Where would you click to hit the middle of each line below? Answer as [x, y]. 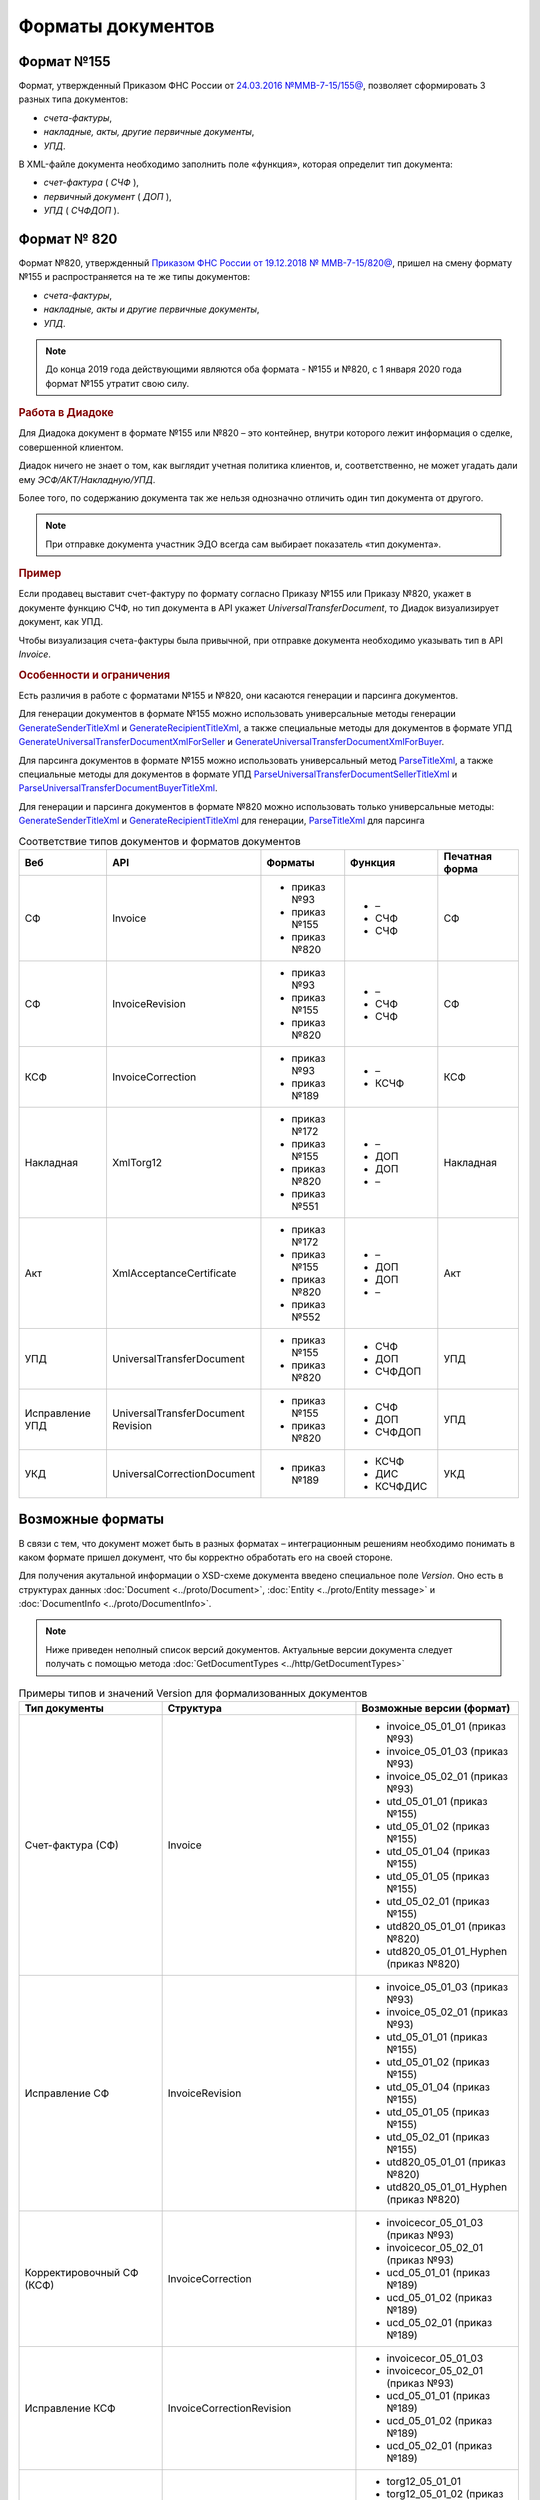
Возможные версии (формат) [436, 1708]
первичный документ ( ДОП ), [107, 196]
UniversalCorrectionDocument [183, 1473]
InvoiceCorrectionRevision [229, 2408]
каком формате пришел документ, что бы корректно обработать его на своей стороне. [206, 1557]
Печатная [467, 856]
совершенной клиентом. [71, 447]
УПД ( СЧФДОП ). [81, 211]
